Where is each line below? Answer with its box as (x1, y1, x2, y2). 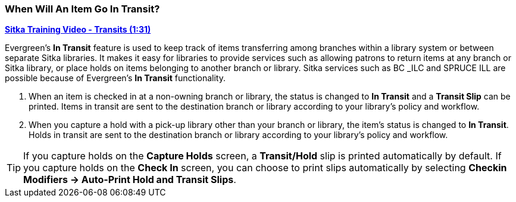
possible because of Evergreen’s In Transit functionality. (5, 73, 226, 84)
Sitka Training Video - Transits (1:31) (5, 24, 151, 35)
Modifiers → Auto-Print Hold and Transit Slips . (23, 174, 236, 186)
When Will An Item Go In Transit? (5, 3, 160, 15)
